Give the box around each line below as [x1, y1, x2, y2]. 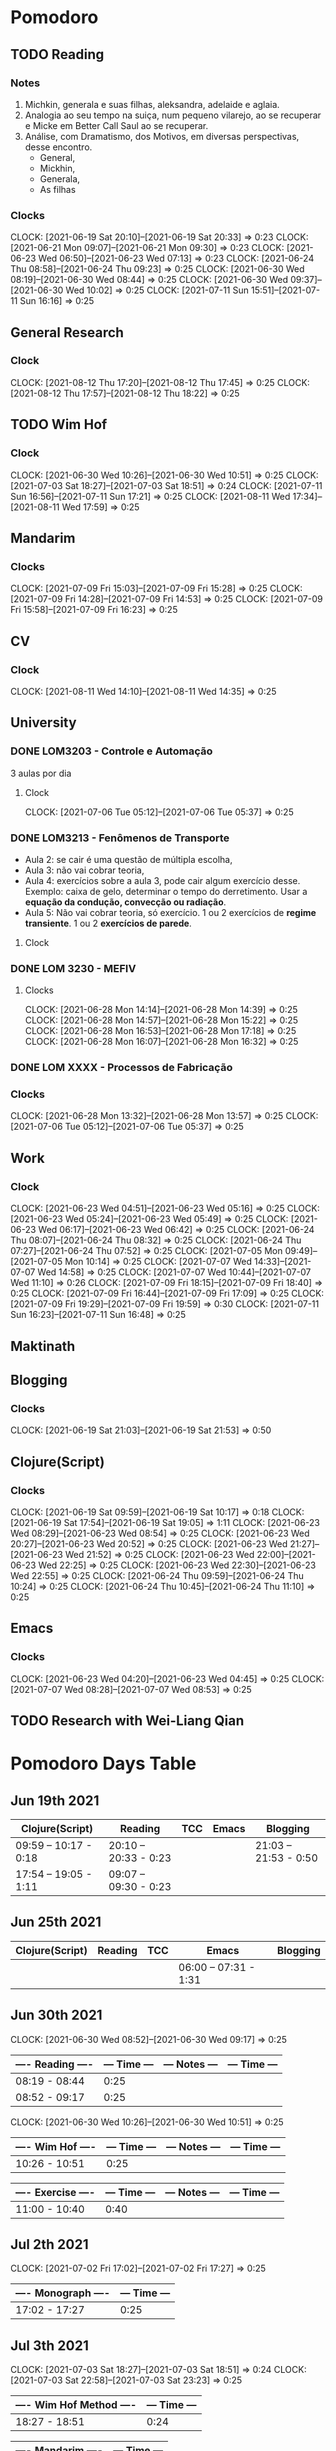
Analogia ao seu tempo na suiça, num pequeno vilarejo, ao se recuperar [24, 109, 322, 121]
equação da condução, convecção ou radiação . [24, 896, 227, 908]
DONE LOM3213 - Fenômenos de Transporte [10, 831, 230, 845]
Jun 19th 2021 [10, 1792, 100, 1809]
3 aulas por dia [10, 767, 72, 779]
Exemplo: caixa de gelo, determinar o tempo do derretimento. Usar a [24, 885, 308, 897]
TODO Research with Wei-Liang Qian [10, 1712, 245, 1729]
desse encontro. [24, 141, 93, 153]
